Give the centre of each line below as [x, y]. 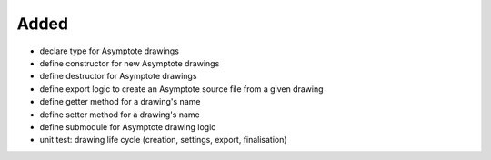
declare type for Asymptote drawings [109, 51]
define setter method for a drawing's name [120, 115]
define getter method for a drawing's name [120, 102]
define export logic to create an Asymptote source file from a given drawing [181, 89]
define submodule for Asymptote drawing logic [128, 126]
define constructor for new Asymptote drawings [130, 63]
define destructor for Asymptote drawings [118, 76]
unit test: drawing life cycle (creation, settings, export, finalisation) [163, 140]
